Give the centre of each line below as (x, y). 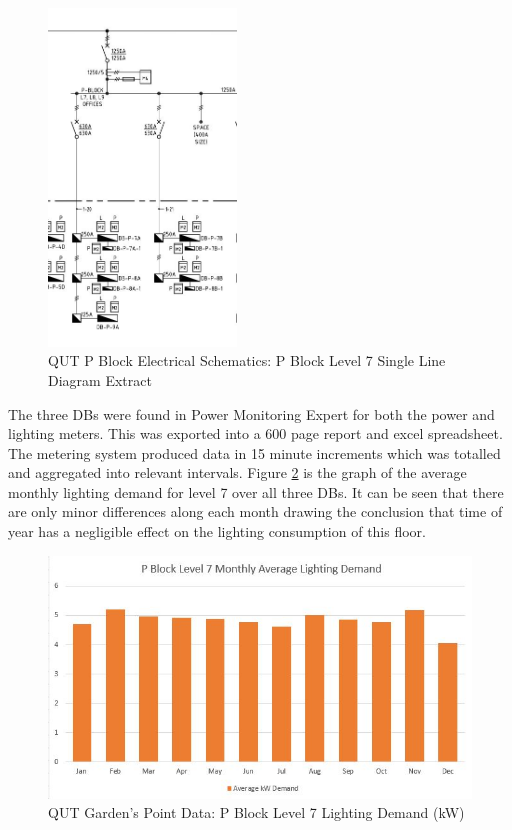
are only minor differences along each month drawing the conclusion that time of (255, 511)
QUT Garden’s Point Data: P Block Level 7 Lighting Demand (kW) (256, 812)
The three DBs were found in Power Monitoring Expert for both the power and (251, 413)
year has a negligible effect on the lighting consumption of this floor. (217, 531)
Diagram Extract (100, 379)
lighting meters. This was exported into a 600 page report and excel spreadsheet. (255, 433)
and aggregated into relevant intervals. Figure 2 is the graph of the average (237, 472)
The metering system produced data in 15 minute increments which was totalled (254, 452)
